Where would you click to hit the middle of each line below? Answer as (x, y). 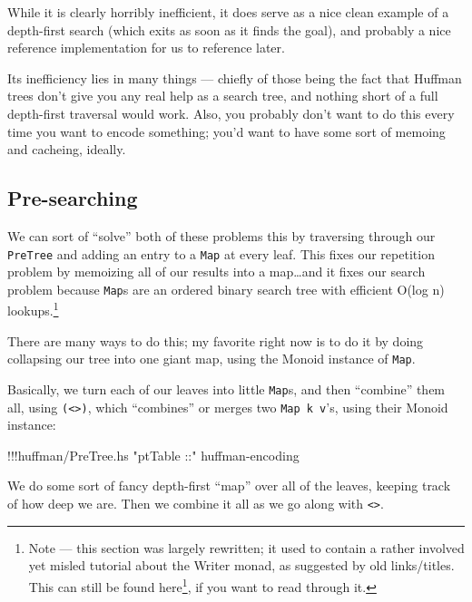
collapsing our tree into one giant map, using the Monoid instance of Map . (211, 359)
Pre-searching (73, 198)
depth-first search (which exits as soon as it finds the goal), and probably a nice (229, 29)
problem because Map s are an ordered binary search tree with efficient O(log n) (226, 289)
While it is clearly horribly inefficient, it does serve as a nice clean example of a (228, 12)
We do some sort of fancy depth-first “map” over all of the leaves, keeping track (229, 485)
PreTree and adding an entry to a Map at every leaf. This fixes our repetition (221, 253)
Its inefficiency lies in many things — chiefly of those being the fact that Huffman (235, 78)
